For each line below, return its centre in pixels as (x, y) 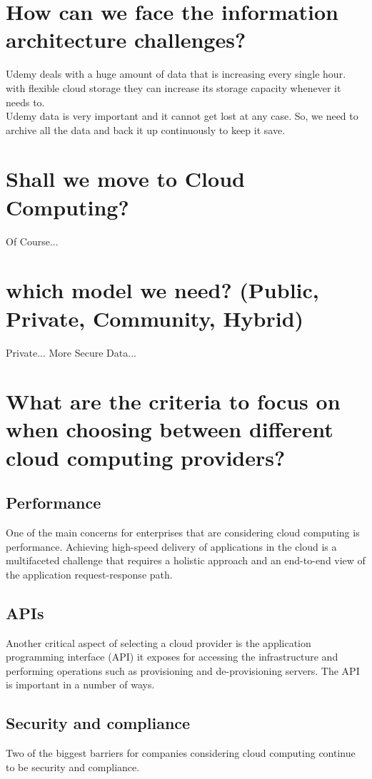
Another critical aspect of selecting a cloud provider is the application (159, 642)
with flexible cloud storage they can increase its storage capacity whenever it (174, 87)
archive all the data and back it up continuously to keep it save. (146, 129)
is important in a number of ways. (80, 684)
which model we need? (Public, (162, 290)
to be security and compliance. (73, 767)
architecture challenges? (126, 40)
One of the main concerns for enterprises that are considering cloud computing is (183, 533)
